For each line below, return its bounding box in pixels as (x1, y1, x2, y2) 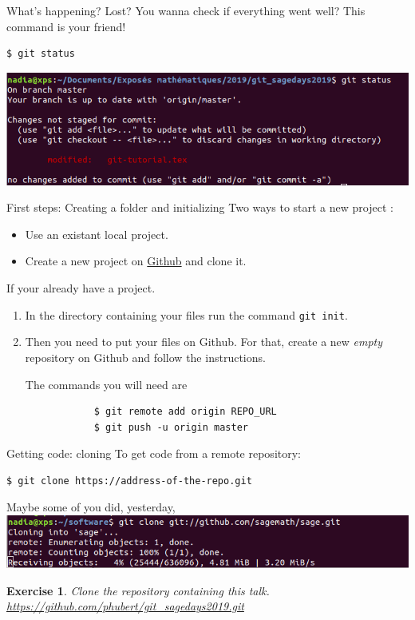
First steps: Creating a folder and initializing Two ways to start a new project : (6, 199, 393, 216)
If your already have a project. (6, 280, 156, 296)
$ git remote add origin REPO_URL (93, 406, 277, 418)
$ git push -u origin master (93, 421, 248, 433)
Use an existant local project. (25, 225, 168, 242)
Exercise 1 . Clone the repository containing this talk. (6, 582, 270, 598)
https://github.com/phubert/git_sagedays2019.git (6, 598, 244, 614)
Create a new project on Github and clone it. (25, 252, 247, 269)
